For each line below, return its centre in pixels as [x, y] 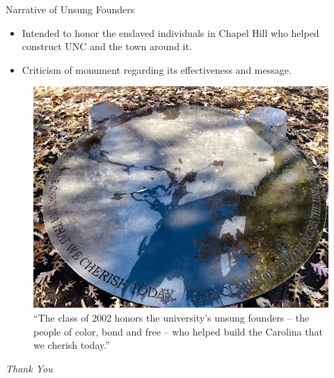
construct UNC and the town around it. [107, 46]
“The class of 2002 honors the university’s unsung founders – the [172, 317]
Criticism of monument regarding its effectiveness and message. [157, 69]
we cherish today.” [72, 345]
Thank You [29, 368]
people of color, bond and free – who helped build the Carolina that [178, 331]
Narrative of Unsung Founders [70, 9]
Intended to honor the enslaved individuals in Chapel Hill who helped [170, 32]
